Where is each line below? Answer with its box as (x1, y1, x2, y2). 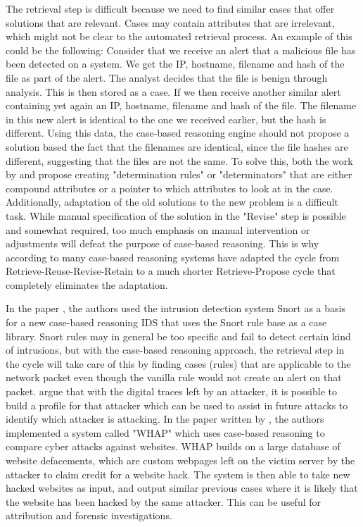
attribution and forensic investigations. (6, 508, 172, 523)
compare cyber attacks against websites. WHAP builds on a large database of (6, 439, 340, 454)
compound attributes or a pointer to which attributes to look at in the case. (6, 180, 333, 195)
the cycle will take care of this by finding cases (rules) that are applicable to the (6, 356, 351, 371)
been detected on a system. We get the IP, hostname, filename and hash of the (6, 56, 345, 71)
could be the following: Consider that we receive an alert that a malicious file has (6, 42, 356, 57)
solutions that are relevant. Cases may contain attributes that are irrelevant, (6, 15, 335, 30)
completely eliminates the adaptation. (6, 277, 168, 292)
